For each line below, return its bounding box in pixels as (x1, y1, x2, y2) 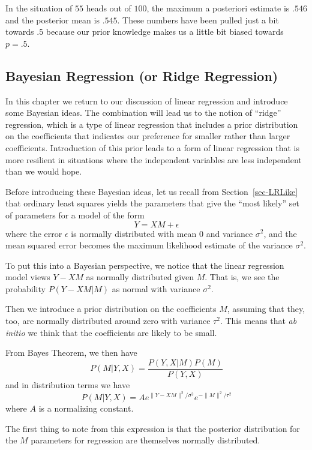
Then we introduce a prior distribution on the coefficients (5, 302, 217, 315)
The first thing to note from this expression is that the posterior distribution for (5, 422, 300, 434)
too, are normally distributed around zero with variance (5, 314, 211, 327)
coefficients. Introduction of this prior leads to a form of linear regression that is (5, 141, 299, 154)
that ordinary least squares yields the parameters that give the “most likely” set (5, 197, 299, 209)
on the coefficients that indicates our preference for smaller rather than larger (5, 130, 290, 142)
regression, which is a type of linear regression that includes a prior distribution (5, 118, 298, 130)
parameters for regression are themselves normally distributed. (31, 434, 260, 446)
